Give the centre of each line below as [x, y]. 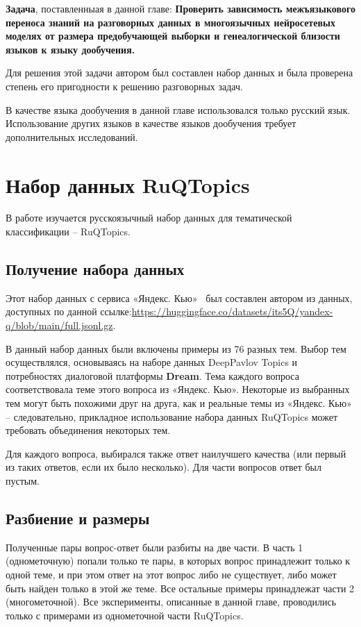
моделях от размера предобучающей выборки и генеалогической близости [173, 36]
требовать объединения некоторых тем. [88, 430]
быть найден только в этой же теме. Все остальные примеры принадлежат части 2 [180, 588]
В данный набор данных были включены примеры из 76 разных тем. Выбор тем [176, 348]
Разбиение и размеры [78, 518]
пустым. [23, 480]
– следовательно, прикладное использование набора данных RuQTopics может [172, 416]
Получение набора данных [95, 269]
